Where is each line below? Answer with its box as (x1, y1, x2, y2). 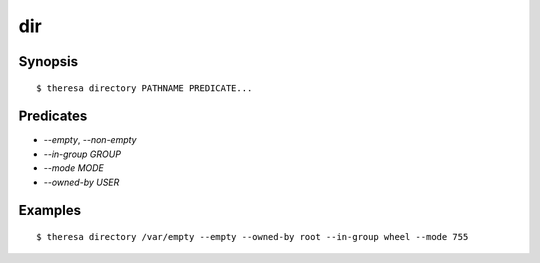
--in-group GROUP (43, 148, 122, 160)
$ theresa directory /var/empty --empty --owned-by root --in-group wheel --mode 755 (36, 231, 469, 243)
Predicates (18, 108, 88, 125)
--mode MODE (43, 162, 105, 174)
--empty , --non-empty (43, 134, 137, 146)
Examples (18, 202, 82, 219)
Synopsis (18, 53, 79, 70)
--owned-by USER (43, 176, 120, 188)
